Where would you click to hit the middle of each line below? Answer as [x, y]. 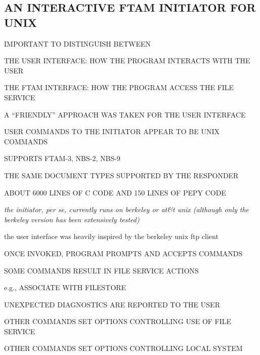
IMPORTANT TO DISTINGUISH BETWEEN [78, 43]
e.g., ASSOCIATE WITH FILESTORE [65, 287]
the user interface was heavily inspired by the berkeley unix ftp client [111, 236]
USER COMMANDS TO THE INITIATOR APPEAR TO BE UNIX [112, 131]
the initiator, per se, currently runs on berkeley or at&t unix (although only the [127, 209]
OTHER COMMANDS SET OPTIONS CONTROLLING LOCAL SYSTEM [123, 348]
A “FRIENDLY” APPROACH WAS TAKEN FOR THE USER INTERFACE [125, 114]
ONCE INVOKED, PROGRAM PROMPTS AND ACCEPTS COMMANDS [123, 253]
